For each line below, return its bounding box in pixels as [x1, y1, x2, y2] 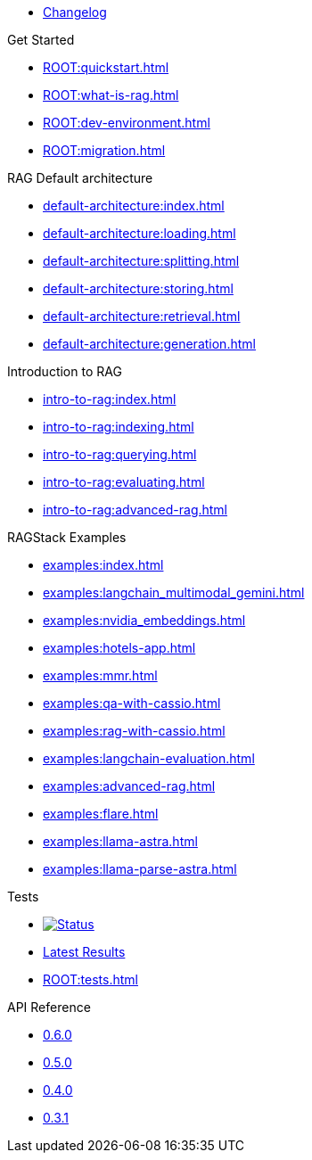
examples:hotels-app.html [43, 640, 196, 655]
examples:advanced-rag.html [43, 778, 216, 794]
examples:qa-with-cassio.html [43, 695, 221, 711]
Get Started [7, 32, 75, 47]
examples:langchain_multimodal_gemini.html [43, 585, 305, 600]
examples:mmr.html [43, 668, 158, 683]
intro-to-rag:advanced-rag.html [43, 502, 228, 517]
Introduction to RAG [7, 364, 122, 379]
